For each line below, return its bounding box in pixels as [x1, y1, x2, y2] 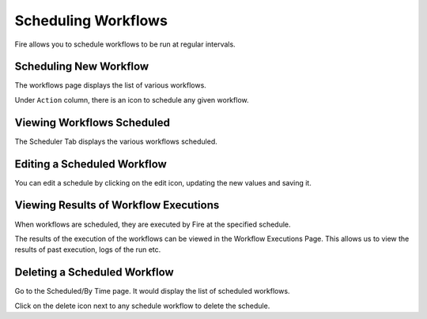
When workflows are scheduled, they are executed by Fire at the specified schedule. [14, 220, 292, 229]
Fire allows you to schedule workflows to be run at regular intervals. [14, 39, 236, 49]
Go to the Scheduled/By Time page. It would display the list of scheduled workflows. [14, 287, 290, 296]
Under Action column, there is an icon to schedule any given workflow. [14, 95, 249, 104]
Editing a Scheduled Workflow [14, 157, 168, 171]
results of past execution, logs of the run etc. [14, 245, 161, 254]
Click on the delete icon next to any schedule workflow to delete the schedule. [14, 301, 270, 310]
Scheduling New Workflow [14, 60, 149, 73]
